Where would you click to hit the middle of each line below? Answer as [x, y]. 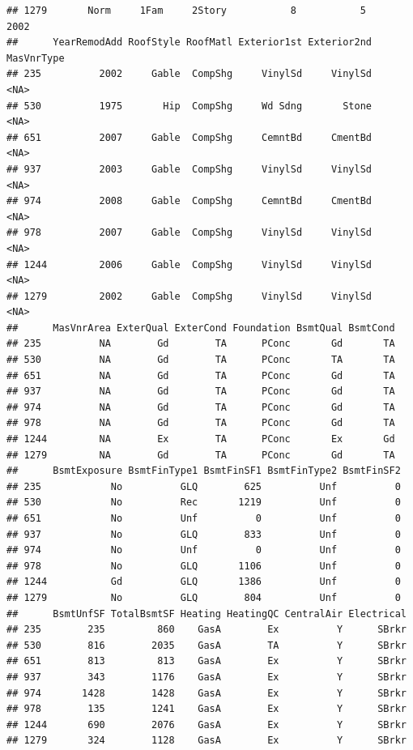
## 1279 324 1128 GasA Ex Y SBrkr [206, 741]
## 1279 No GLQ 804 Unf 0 [204, 597]
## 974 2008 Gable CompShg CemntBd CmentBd [189, 201]
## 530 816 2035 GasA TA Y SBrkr [206, 645]
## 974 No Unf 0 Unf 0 [204, 550]
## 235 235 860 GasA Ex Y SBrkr [206, 630]
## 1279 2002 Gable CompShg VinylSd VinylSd [189, 296]
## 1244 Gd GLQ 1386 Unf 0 [204, 582]
